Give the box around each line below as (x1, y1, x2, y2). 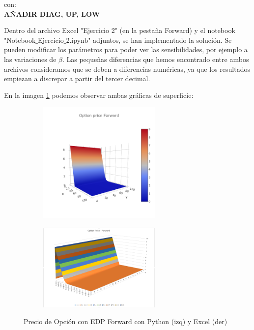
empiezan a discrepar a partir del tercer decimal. (4, 73, 150, 84)
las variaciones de (4, 54, 56, 64)
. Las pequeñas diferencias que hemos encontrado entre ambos (62, 54, 249, 64)
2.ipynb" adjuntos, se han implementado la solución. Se (66, 34, 232, 45)
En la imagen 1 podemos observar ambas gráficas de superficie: (4, 90, 194, 100)
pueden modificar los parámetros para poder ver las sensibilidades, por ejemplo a (4, 44, 248, 55)
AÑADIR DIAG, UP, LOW (4, 8, 100, 19)
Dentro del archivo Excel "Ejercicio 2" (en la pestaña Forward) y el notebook (4, 25, 235, 35)
